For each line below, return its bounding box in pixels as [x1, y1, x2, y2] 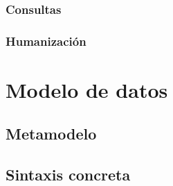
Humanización [6, 32, 86, 49]
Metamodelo [6, 123, 97, 144]
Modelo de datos [6, 75, 168, 103]
